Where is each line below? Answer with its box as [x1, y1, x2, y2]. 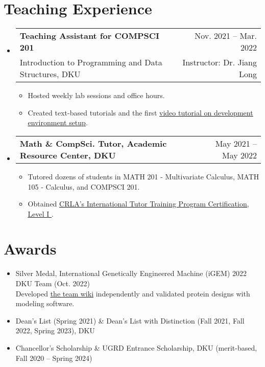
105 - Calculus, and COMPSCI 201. [28, 181, 140, 192]
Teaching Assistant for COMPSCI [19, 30, 160, 42]
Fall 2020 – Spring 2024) [15, 352, 92, 363]
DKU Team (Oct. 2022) [15, 278, 90, 288]
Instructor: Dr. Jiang [182, 56, 257, 68]
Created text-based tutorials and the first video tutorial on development [28, 107, 253, 118]
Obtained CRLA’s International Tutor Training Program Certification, [28, 198, 249, 209]
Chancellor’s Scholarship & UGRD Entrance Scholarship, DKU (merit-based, [15, 342, 257, 353]
